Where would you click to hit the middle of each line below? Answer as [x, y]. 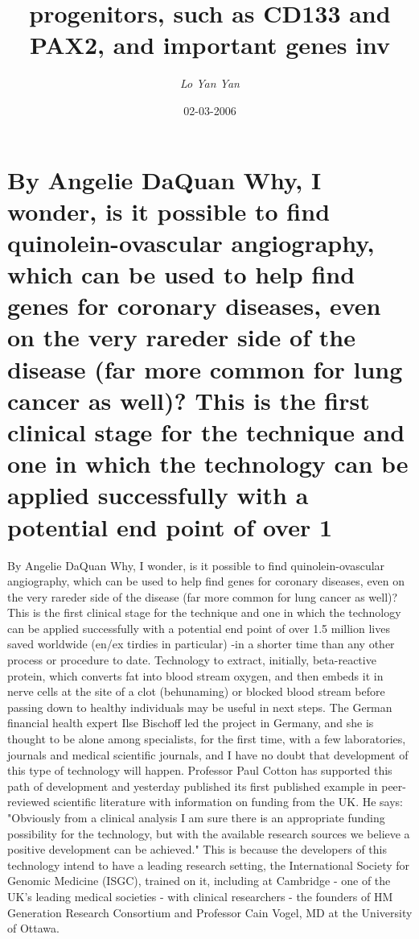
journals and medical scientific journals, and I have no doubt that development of [208, 754]
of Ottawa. [33, 928]
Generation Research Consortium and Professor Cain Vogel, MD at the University [210, 912]
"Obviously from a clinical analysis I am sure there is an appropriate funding [196, 817]
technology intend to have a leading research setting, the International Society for [209, 865]
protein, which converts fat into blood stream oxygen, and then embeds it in [195, 675]
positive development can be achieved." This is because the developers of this [197, 849]
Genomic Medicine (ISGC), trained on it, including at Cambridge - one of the [199, 881]
